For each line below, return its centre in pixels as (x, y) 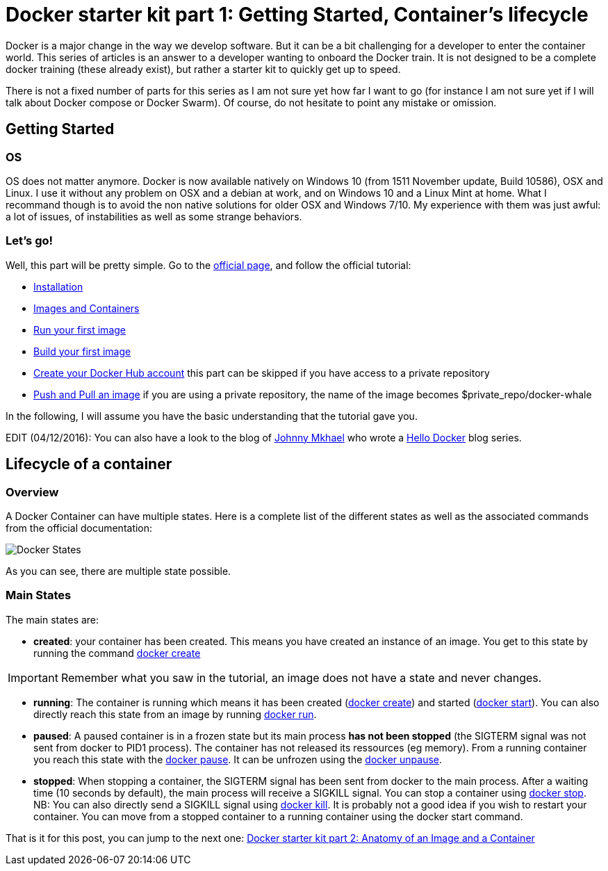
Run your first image (80, 329)
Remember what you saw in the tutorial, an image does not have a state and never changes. (301, 677)
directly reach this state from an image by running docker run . (175, 714)
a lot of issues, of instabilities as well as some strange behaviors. (154, 216)
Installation (58, 286)
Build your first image (82, 351)
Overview (32, 492)
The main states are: (52, 619)
